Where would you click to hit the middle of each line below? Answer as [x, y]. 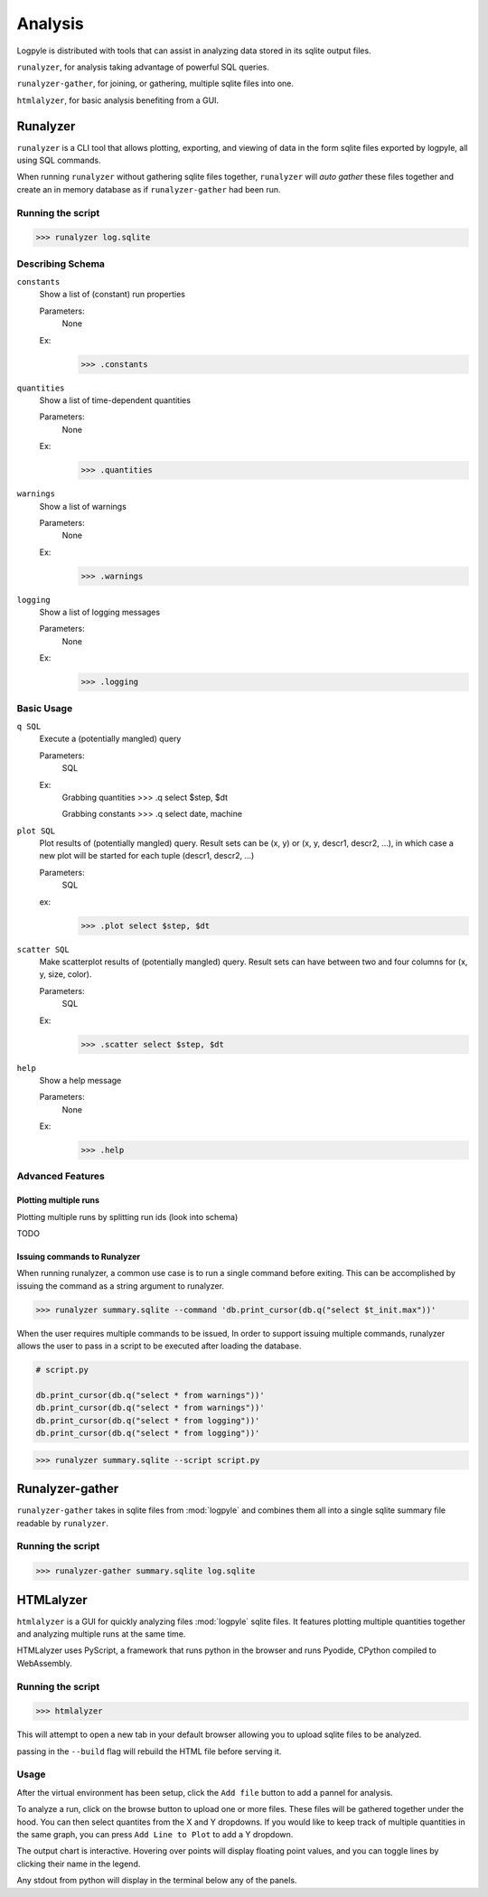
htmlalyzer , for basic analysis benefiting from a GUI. [118, 100]
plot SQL [36, 831]
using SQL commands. [59, 160]
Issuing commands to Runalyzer [78, 1257]
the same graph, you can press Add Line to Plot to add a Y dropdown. [155, 1835]
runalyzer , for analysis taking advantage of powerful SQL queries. [143, 67]
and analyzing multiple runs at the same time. [101, 1634]
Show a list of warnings [83, 506]
